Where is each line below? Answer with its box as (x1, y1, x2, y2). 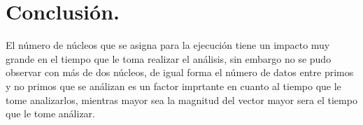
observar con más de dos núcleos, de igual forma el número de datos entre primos (6, 65, 354, 80)
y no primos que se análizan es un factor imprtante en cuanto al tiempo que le (6, 78, 341, 93)
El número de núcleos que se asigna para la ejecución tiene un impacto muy (6, 38, 330, 52)
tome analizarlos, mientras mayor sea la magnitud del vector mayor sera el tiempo (6, 92, 357, 107)
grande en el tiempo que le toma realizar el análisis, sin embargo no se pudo (6, 51, 332, 66)
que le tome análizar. (6, 106, 95, 121)
